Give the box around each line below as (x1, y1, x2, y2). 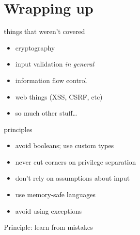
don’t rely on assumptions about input (15, 173, 130, 183)
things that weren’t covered (4, 26, 85, 36)
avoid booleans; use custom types (15, 140, 114, 151)
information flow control (15, 75, 87, 85)
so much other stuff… (15, 108, 78, 118)
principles (4, 124, 32, 134)
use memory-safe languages (15, 189, 95, 200)
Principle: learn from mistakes (4, 222, 93, 232)
